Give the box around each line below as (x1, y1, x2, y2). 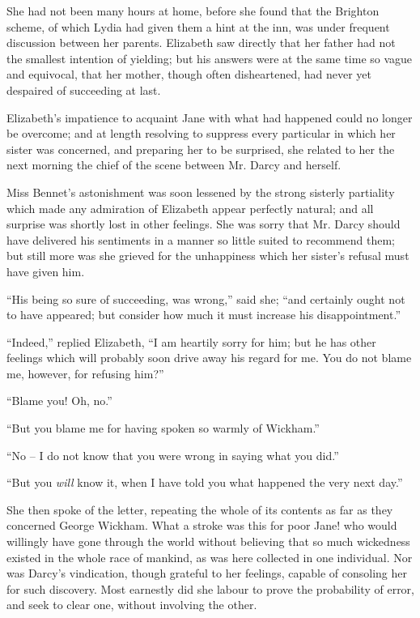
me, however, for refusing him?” (6, 364, 164, 381)
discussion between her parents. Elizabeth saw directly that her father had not (6, 34, 396, 51)
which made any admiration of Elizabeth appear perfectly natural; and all (6, 199, 374, 216)
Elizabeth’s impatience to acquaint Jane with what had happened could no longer (6, 109, 413, 126)
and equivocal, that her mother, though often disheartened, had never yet (6, 66, 371, 83)
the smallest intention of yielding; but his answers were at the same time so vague (6, 49, 413, 66)
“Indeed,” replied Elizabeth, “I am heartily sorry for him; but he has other (6, 333, 376, 350)
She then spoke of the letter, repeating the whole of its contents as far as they (6, 501, 393, 518)
